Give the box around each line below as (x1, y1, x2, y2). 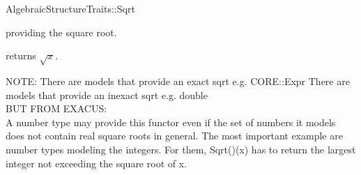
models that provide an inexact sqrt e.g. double (6, 87, 208, 102)
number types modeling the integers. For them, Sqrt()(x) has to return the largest (6, 142, 356, 156)
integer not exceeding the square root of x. (6, 155, 187, 170)
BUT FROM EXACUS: (6, 101, 107, 116)
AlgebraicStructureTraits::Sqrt (6, 1, 135, 15)
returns (6, 48, 36, 63)
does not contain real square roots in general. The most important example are (6, 128, 343, 143)
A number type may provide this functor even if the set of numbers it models (6, 114, 336, 129)
